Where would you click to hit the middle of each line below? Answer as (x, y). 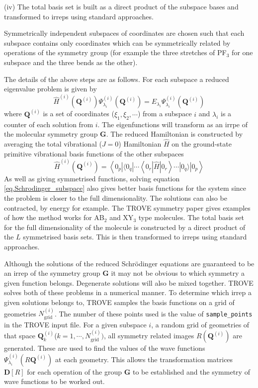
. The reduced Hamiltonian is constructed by (174, 134)
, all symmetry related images (149, 336)
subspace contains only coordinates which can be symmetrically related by (117, 42)
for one (242, 52)
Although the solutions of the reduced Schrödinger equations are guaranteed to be (129, 263)
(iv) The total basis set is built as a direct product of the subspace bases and (121, 6)
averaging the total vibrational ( (53, 144)
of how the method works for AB (54, 217)
